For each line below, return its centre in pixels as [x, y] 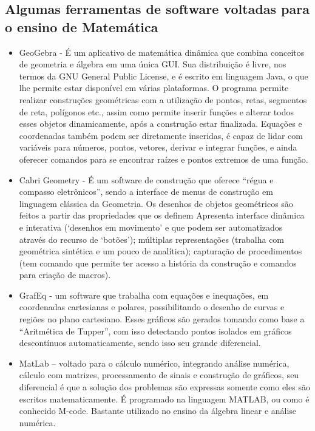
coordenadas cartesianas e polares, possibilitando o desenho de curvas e [152, 307]
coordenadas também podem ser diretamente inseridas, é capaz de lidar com [161, 135]
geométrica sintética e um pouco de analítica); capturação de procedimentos [161, 251]
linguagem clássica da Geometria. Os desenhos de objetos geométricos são [156, 203]
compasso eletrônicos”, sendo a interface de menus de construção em [146, 192]
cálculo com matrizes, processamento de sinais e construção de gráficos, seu [159, 375]
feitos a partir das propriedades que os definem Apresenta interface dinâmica [162, 215]
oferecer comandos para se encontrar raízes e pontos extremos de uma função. [164, 159]
